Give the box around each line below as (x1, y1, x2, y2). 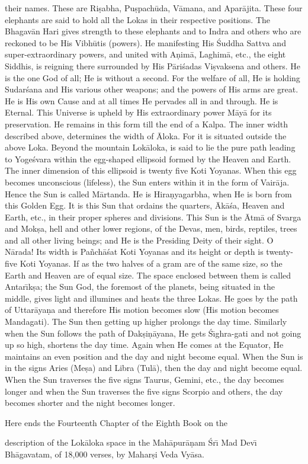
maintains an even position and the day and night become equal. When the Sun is (5, 350, 303, 362)
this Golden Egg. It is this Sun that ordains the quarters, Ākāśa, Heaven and (5, 199, 285, 212)
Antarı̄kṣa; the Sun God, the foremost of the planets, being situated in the (5, 280, 275, 293)
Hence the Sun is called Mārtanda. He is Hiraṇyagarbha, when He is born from (5, 187, 292, 200)
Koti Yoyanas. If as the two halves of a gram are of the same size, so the (20, 257, 283, 270)
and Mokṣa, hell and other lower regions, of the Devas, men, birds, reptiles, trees (5, 222, 297, 235)
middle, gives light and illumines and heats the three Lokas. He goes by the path (5, 292, 298, 304)
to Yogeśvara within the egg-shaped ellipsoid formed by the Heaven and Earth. (5, 152, 291, 165)
